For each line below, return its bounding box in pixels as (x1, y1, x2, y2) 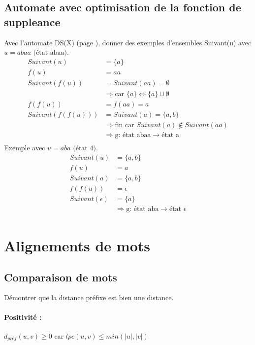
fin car (115, 121, 134, 129)
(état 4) (73, 145, 96, 152)
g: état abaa (115, 132, 151, 139)
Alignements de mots (4, 236, 150, 256)
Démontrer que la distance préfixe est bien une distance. (4, 292, 174, 303)
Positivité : (4, 311, 42, 322)
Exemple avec (4, 142, 45, 153)
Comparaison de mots (4, 269, 117, 284)
